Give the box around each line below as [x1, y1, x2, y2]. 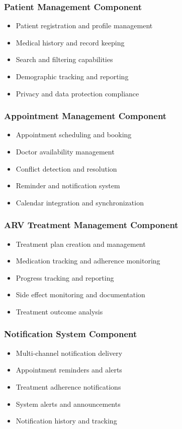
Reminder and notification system [16, 180, 120, 191]
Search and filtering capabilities [16, 54, 113, 65]
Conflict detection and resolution [16, 163, 117, 174]
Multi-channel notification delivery [16, 347, 123, 358]
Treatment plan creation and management [16, 238, 146, 249]
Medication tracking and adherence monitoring [16, 255, 160, 266]
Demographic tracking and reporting [16, 71, 129, 81]
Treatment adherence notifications [16, 381, 121, 392]
